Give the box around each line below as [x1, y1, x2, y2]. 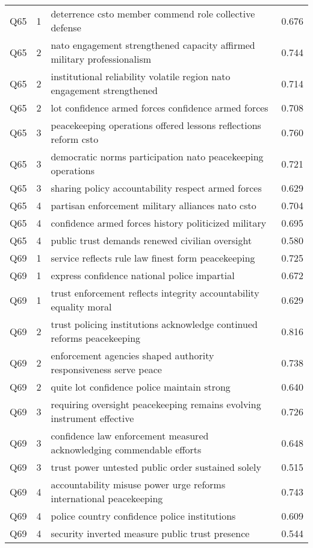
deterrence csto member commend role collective [51, 7, 255, 20]
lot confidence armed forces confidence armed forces [51, 101, 268, 115]
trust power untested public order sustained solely [51, 460, 261, 474]
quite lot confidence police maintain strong [51, 380, 231, 394]
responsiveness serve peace [51, 362, 162, 376]
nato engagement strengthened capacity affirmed [51, 38, 255, 52]
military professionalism [51, 52, 152, 66]
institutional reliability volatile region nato [51, 69, 231, 83]
